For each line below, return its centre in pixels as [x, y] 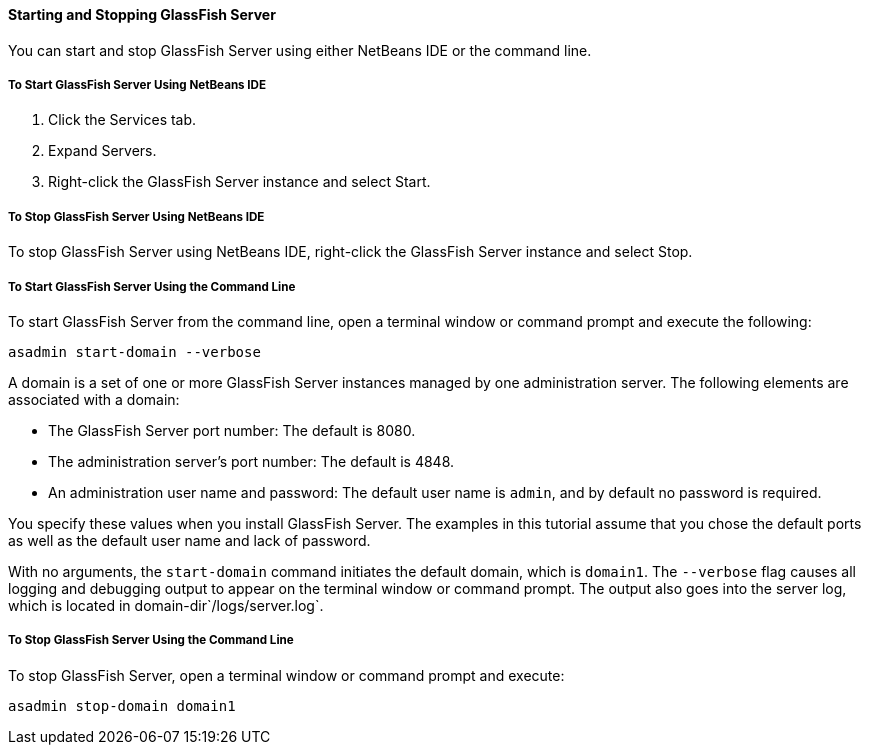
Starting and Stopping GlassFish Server [142, 14]
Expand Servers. [102, 151]
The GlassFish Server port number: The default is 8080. [232, 430]
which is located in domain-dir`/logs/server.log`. [166, 605]
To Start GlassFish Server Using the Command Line [152, 286]
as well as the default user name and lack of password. [189, 540]
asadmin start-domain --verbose [134, 351]
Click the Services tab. [122, 120]
